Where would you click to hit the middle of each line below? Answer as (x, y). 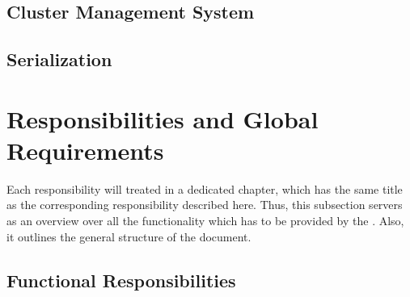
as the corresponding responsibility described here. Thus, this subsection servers (205, 205)
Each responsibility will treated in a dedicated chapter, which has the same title (205, 188)
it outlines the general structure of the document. (129, 236)
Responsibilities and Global (163, 118)
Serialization (59, 59)
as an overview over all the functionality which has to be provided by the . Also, (205, 221)
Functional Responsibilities (121, 280)
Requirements (85, 150)
